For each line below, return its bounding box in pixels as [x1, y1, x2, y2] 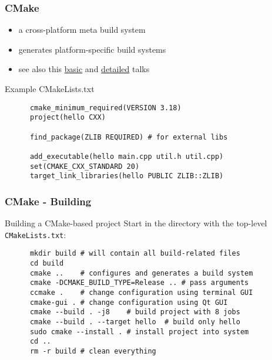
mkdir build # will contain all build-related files [29, 249, 240, 258]
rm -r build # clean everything [29, 347, 156, 355]
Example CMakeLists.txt [5, 83, 95, 94]
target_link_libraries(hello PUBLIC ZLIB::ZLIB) [29, 172, 224, 181]
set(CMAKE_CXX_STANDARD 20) [29, 162, 140, 171]
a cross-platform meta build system [18, 23, 146, 36]
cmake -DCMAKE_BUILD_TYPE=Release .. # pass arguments [29, 279, 249, 287]
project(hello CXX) [29, 113, 106, 122]
